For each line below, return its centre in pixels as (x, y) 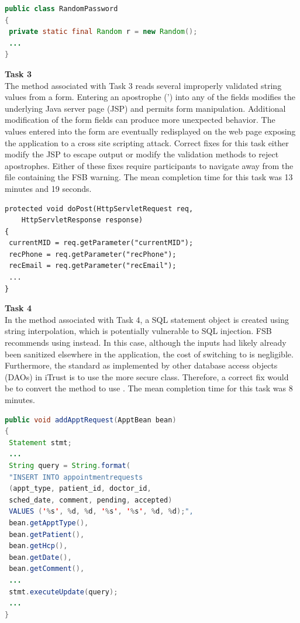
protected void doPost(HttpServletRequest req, (99, 209)
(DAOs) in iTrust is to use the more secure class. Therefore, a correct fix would (147, 376)
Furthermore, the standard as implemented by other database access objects (141, 365)
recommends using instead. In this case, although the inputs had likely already (146, 343)
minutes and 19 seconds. (48, 188)
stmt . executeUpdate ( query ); (63, 592)
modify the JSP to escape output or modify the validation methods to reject (142, 154)
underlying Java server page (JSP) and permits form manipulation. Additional (145, 108)
